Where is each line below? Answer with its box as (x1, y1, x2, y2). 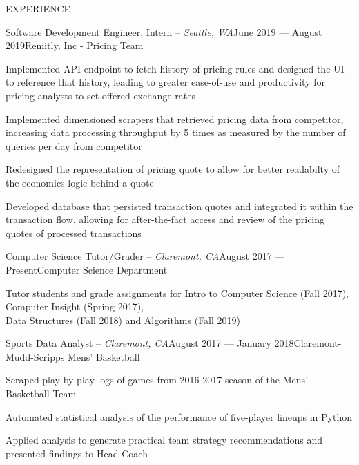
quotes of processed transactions (6, 225, 142, 240)
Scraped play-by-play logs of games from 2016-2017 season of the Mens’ (6, 372, 308, 387)
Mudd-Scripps (6, 349, 65, 363)
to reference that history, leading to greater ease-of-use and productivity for (6, 75, 325, 89)
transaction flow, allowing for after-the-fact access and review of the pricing (6, 212, 325, 227)
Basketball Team (6, 386, 77, 401)
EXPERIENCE (6, 1, 71, 15)
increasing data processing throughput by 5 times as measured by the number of (6, 125, 346, 140)
